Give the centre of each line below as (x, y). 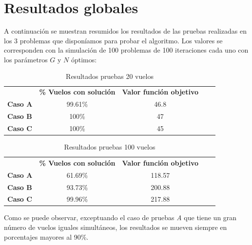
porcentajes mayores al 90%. (46, 236)
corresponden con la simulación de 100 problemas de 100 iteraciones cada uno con (126, 50)
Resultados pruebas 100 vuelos (110, 146)
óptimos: (84, 59)
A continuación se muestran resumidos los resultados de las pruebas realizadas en (125, 31)
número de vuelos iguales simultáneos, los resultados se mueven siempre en (116, 227)
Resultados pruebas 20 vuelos (110, 76)
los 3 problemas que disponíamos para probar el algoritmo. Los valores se (113, 40)
